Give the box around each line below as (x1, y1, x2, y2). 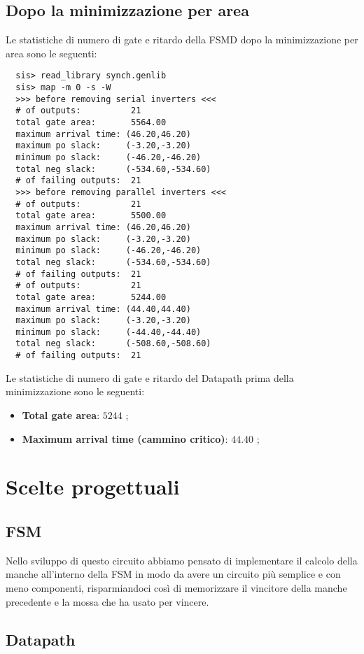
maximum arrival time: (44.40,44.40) (15, 304, 191, 314)
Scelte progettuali (6, 472, 180, 501)
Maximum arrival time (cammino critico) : (22, 431, 228, 446)
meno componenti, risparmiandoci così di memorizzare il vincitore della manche (6, 580, 347, 595)
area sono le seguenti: (6, 45, 97, 60)
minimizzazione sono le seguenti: (6, 384, 145, 399)
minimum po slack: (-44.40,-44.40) (15, 327, 202, 337)
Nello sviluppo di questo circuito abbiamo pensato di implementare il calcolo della (6, 553, 358, 567)
